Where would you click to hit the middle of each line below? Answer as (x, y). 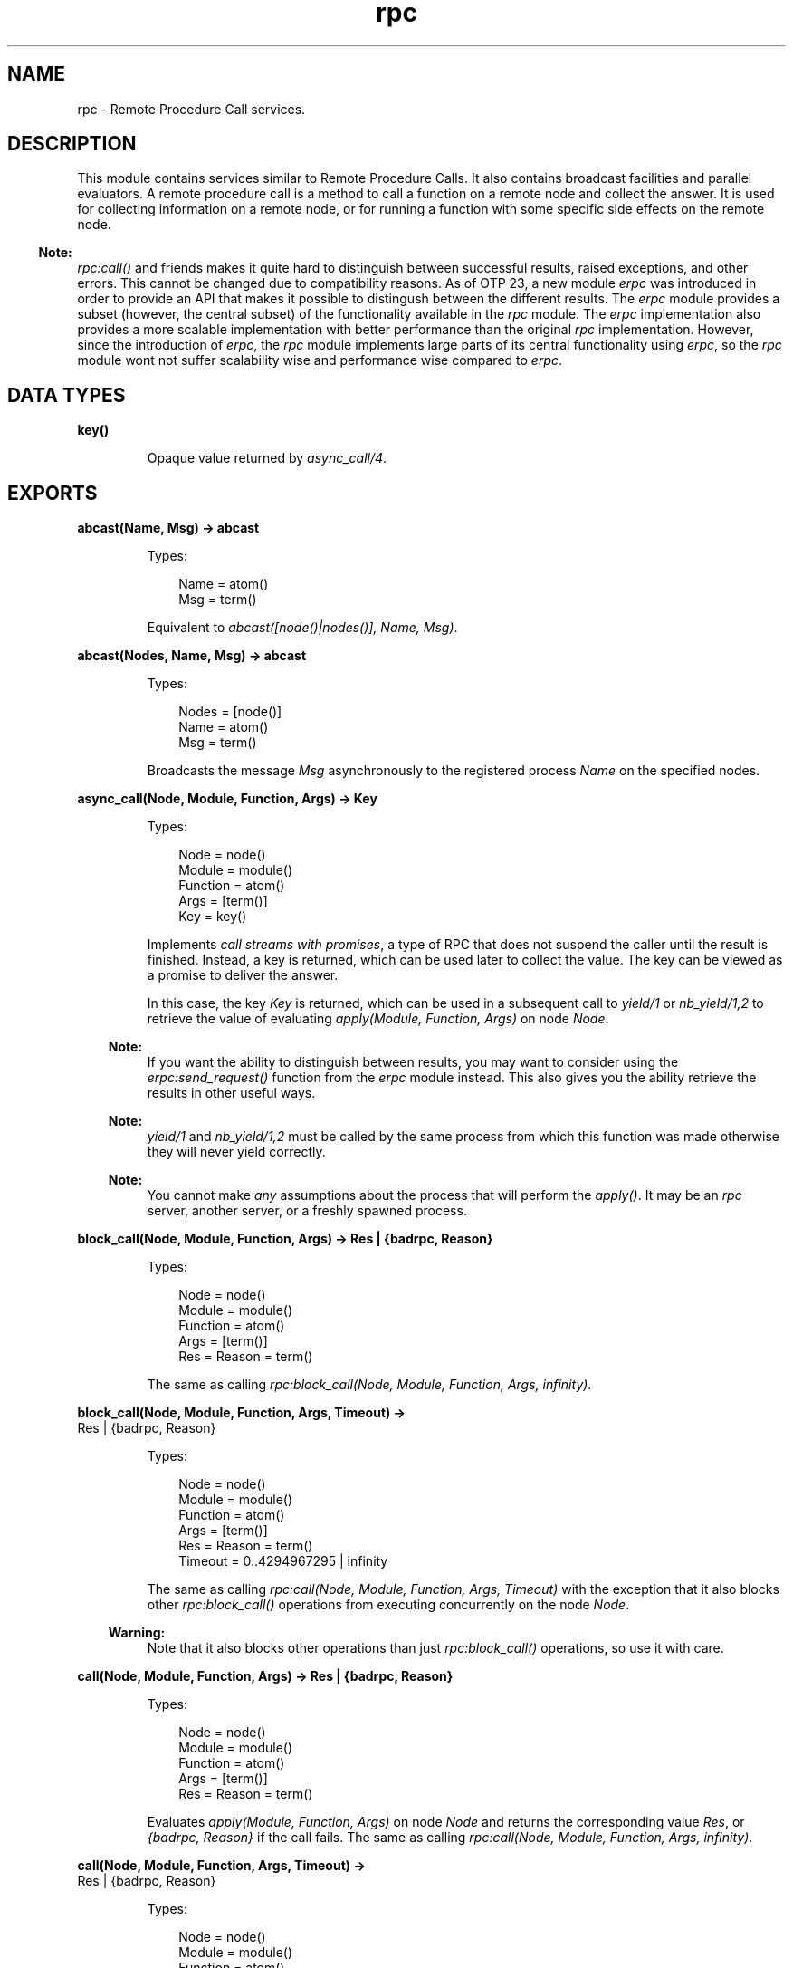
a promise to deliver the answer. (243, 975)
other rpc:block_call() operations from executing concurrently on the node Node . (388, 1605)
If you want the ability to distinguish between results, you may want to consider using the (413, 1062)
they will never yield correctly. (236, 1152)
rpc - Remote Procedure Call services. (191, 109)
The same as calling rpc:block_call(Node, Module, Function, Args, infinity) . (369, 1385)
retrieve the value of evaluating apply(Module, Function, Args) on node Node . (378, 1019)
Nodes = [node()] (230, 712)
